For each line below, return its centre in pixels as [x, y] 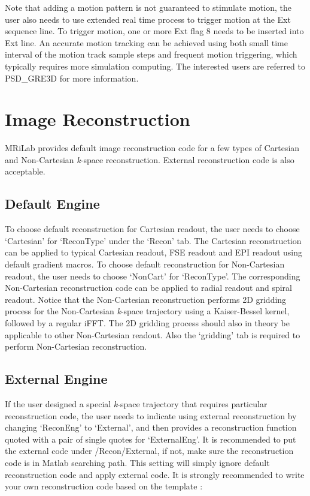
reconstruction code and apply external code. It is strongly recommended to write [155, 474]
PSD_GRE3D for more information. [72, 78]
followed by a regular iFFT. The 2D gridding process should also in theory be [147, 323]
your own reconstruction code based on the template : [104, 486]
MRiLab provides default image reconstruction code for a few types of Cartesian [152, 148]
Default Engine [52, 204]
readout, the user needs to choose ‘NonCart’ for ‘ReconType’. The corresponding [153, 276]
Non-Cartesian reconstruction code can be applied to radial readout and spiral [149, 288]
